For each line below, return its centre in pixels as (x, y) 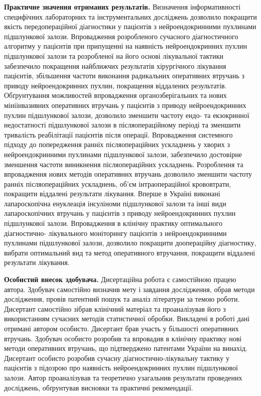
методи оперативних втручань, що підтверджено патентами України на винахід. (126, 348)
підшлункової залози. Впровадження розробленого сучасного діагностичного (121, 36)
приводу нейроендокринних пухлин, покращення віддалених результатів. (115, 85)
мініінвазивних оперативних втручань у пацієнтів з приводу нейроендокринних (125, 105)
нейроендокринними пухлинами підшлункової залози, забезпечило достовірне (123, 154)
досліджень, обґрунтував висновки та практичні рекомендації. (99, 387)
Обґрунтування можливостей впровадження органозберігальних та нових (115, 95)
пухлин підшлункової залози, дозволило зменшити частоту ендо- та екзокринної (127, 115)
